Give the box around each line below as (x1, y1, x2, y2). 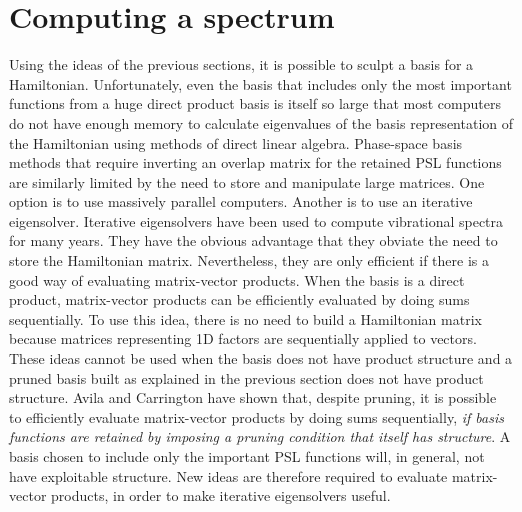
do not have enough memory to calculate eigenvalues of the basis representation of (9, 112, 513, 133)
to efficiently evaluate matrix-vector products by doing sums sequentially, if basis (9, 406, 504, 427)
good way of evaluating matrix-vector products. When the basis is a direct (9, 269, 465, 290)
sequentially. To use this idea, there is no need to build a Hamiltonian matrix (9, 308, 482, 329)
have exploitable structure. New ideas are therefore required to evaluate (9, 465, 448, 486)
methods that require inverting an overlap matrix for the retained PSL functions (9, 152, 502, 173)
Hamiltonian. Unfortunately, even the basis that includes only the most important (9, 73, 512, 94)
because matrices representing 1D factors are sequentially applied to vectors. (9, 328, 477, 349)
